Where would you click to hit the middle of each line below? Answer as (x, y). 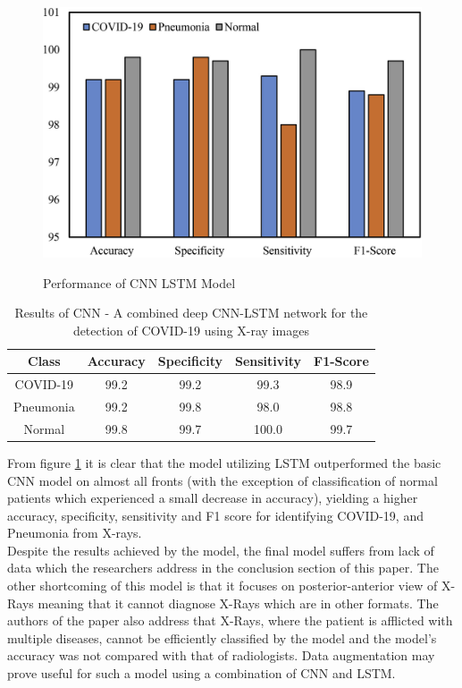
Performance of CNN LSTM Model (139, 282)
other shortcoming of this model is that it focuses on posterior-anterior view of (223, 586)
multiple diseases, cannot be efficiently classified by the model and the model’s (222, 637)
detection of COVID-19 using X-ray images (191, 330)
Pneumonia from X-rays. (75, 533)
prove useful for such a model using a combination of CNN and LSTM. (202, 673)
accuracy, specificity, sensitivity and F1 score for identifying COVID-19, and (215, 515)
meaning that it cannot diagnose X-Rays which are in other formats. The (238, 603)
